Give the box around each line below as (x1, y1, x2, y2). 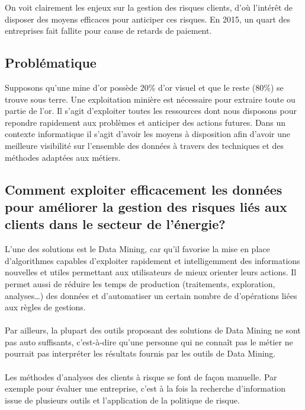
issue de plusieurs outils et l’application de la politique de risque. (5, 393, 240, 406)
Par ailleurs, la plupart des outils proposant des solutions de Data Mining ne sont (5, 324, 301, 336)
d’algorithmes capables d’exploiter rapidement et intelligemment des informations (5, 254, 300, 266)
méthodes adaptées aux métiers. (5, 151, 121, 163)
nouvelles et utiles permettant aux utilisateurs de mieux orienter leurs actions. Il (5, 266, 297, 278)
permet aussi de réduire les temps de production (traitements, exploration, (5, 277, 275, 290)
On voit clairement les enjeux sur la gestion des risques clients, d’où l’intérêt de (5, 1, 293, 13)
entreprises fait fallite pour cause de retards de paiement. (5, 24, 212, 37)
